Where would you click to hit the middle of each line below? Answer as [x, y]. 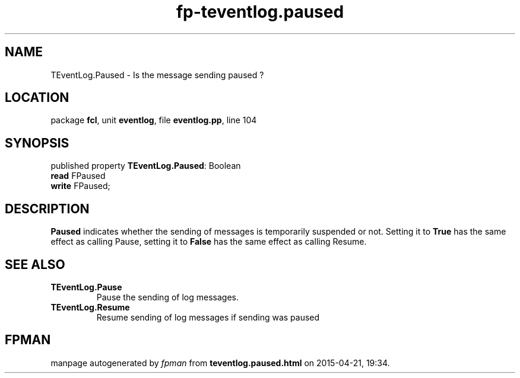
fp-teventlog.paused [260, 12]
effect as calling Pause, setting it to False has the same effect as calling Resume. [209, 242]
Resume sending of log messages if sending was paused [208, 317]
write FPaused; [80, 186]
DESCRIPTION [47, 209]
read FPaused [78, 176]
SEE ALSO [35, 264]
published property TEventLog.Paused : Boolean [146, 166]
